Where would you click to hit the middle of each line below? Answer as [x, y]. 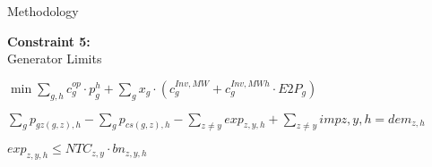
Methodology [43, 11]
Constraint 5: [49, 41]
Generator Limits [55, 58]
